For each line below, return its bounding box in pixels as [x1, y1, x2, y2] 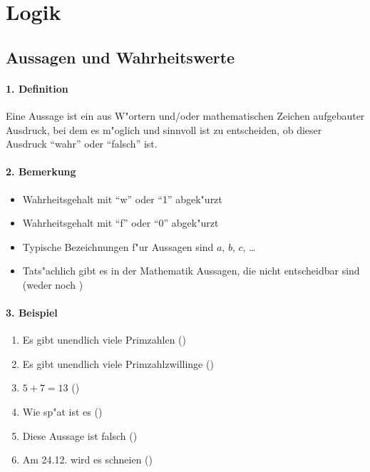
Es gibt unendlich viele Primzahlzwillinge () [22, 356, 214, 371]
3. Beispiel [6, 305, 58, 320]
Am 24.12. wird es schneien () [22, 452, 153, 467]
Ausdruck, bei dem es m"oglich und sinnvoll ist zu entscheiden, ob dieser [6, 122, 322, 137]
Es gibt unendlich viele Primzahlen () [22, 332, 186, 347]
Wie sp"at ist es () [22, 404, 103, 419]
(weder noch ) [22, 277, 83, 292]
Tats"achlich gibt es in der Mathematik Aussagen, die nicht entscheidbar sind [22, 263, 360, 278]
